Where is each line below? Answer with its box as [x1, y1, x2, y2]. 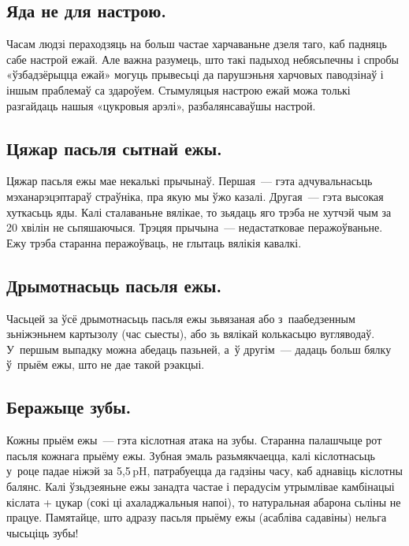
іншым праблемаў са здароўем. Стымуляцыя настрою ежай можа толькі [6, 81, 351, 98]
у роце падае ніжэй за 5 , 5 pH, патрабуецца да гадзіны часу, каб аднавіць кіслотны [6, 462, 403, 479]
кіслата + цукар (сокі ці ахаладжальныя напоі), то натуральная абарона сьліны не [6, 493, 401, 510]
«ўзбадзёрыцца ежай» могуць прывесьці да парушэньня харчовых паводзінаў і [6, 66, 384, 83]
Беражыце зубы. [6, 395, 132, 419]
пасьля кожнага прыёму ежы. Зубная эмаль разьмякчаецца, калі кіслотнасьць [6, 447, 375, 463]
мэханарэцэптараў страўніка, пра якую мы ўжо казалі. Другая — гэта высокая [6, 188, 384, 204]
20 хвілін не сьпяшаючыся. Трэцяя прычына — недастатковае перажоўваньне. [6, 219, 383, 236]
